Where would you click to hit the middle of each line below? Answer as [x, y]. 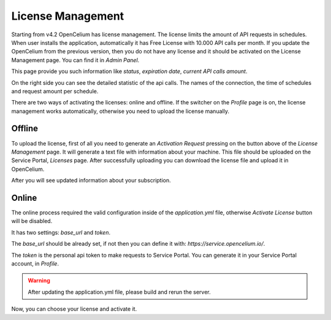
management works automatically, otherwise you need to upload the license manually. [120, 111]
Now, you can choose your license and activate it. [74, 309]
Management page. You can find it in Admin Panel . [75, 60]
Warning [39, 281]
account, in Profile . [35, 263]
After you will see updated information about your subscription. [91, 181]
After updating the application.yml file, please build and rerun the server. [119, 292]
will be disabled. [32, 221]
